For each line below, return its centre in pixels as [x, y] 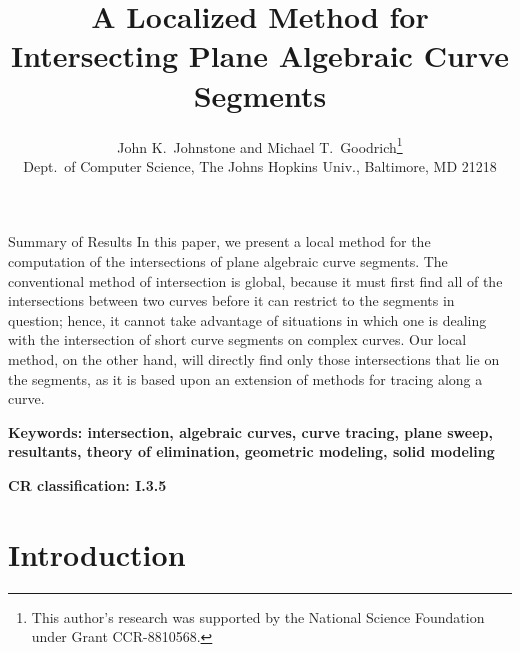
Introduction [97, 553]
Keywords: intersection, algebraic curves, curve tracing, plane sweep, [250, 431]
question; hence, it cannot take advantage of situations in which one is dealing [247, 319]
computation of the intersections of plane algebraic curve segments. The [228, 260]
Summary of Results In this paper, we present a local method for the [219, 241]
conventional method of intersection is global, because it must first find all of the [255, 280]
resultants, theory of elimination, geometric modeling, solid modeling [251, 451]
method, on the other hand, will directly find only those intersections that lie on [254, 358]
